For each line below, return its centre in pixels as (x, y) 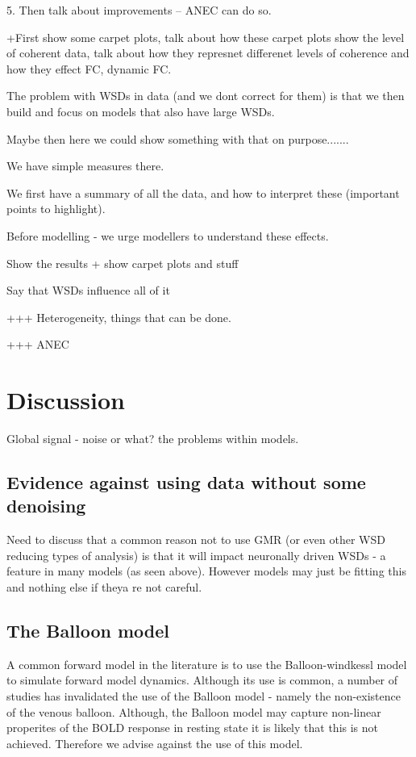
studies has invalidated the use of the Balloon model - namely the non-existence (204, 695)
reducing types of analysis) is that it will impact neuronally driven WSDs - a (196, 555)
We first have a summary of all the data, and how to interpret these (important (203, 192)
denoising (46, 506)
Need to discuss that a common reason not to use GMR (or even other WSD (196, 540)
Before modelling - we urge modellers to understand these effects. (168, 235)
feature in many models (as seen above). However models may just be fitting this (206, 571)
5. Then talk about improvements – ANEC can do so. (139, 10)
